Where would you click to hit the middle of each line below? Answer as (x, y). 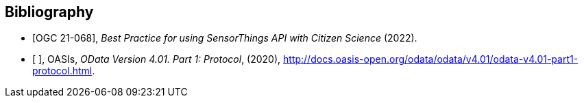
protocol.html (62, 71)
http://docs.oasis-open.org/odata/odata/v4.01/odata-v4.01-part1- (431, 59)
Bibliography (49, 12)
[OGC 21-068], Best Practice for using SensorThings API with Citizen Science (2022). (225, 38)
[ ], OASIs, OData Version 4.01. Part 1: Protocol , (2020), (157, 59)
